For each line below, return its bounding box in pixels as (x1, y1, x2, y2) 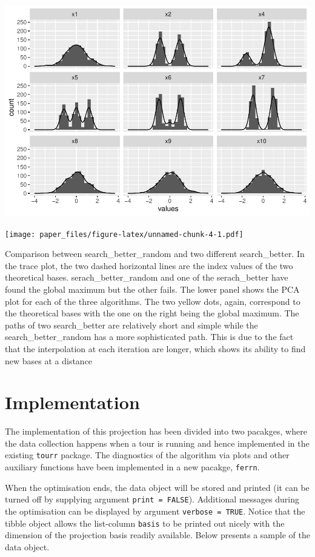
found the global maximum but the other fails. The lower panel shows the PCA (5, 282, 300, 295)
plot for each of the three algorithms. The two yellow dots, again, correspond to (5, 295, 300, 307)
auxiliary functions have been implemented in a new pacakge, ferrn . (5, 461, 260, 473)
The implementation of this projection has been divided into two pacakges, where (5, 425, 307, 438)
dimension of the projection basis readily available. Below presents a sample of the (5, 529, 310, 541)
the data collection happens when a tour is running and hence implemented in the (5, 436, 310, 449)
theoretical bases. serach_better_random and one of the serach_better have (5, 271, 288, 284)
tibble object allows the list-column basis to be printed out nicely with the (5, 516, 285, 529)
